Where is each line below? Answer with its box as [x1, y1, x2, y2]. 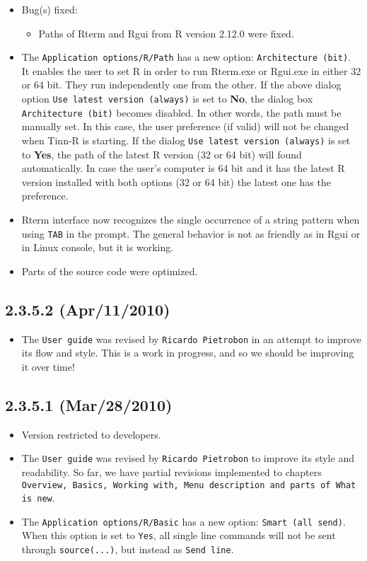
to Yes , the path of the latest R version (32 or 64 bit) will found [21, 146, 302, 161]
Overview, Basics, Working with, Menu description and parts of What [21, 480, 356, 490]
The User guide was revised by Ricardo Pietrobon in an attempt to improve [21, 331, 361, 346]
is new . [21, 490, 55, 505]
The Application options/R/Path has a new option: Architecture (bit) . [21, 50, 351, 64]
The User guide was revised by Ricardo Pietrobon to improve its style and [21, 451, 354, 465]
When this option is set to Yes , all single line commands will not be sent [21, 528, 336, 543]
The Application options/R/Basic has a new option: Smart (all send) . [21, 514, 346, 528]
